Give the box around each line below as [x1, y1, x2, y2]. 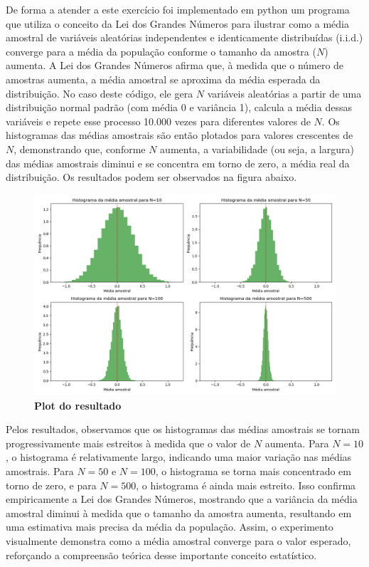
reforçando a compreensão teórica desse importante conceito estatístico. [6, 547, 317, 562]
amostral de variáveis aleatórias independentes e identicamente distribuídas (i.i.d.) [6, 30, 363, 45]
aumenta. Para [264, 435, 329, 450]
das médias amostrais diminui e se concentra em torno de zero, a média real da [6, 155, 350, 170]
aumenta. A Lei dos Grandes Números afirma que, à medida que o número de [6, 58, 344, 73]
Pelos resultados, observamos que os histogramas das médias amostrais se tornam [6, 422, 360, 437]
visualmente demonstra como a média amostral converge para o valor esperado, [6, 534, 351, 548]
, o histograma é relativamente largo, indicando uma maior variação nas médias [6, 449, 352, 464]
